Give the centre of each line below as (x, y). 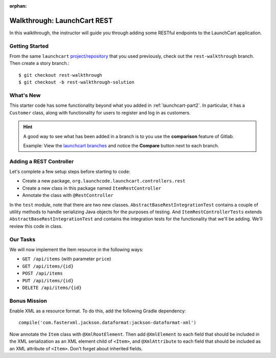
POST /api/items (43, 273)
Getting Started (29, 46)
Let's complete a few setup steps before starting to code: (70, 172)
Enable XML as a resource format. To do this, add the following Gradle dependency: (98, 311)
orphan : (18, 6)
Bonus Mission (28, 301)
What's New (25, 95)
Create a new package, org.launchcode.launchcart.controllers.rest (104, 181)
